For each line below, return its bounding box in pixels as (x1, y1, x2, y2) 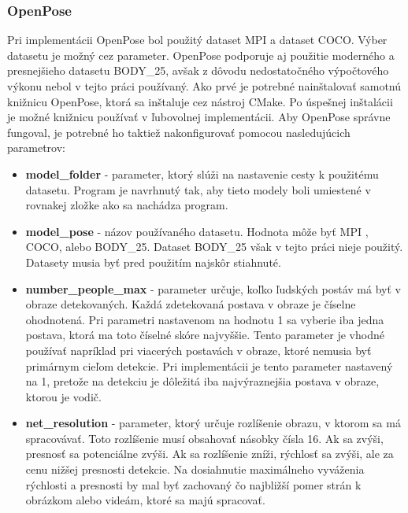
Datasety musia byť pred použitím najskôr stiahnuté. (25, 253, 281, 270)
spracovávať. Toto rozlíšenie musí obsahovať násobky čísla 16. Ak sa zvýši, (25, 430, 384, 446)
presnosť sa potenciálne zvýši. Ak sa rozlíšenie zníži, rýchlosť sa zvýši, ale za (25, 445, 394, 462)
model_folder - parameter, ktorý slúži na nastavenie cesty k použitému (25, 165, 379, 182)
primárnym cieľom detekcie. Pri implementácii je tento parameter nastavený (25, 357, 393, 374)
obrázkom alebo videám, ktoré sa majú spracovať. (25, 492, 265, 508)
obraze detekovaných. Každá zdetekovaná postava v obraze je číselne (25, 296, 356, 312)
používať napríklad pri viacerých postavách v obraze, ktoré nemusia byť (25, 341, 372, 358)
